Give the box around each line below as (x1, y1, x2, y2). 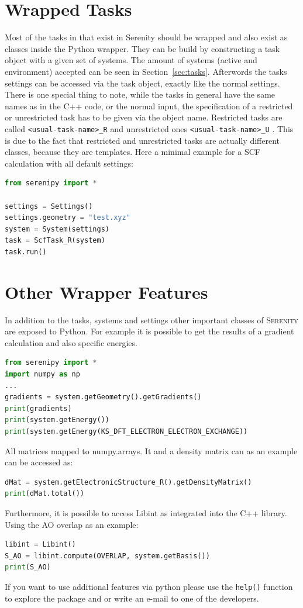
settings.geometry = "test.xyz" (5, 213, 130, 222)
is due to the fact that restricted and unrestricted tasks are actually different (5, 134, 280, 146)
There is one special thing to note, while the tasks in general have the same (5, 88, 276, 101)
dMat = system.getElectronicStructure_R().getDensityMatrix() (5, 478, 252, 486)
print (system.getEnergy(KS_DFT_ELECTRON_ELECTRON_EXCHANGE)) (5, 427, 248, 436)
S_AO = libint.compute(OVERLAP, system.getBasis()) (5, 551, 210, 560)
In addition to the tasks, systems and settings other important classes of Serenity (5, 313, 298, 326)
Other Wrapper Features (5, 279, 208, 303)
